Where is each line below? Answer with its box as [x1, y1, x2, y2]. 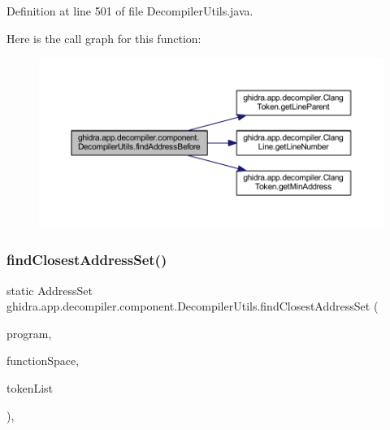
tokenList [6, 379, 54, 396]
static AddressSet [6, 281, 93, 298]
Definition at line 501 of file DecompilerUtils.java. [6, 2, 253, 19]
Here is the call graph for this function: [6, 29, 201, 46]
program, [6, 324, 52, 341]
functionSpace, [6, 352, 80, 369]
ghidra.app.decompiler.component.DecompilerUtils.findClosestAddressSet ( [6, 298, 379, 315]
